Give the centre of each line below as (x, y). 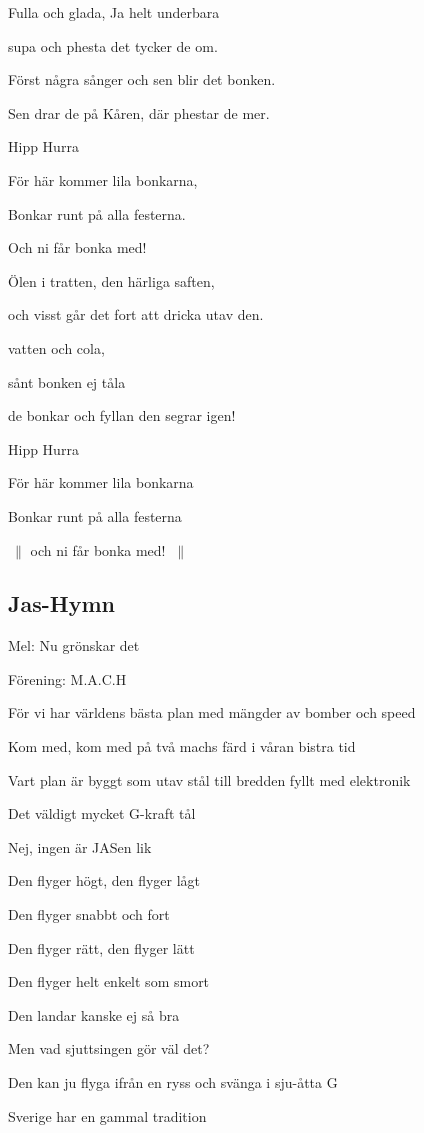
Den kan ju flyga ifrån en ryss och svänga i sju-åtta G (173, 1082)
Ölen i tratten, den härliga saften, (111, 280)
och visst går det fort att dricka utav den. (136, 314)
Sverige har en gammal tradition (107, 1115)
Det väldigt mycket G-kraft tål (102, 813)
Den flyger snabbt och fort (89, 914)
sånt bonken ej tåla (67, 381)
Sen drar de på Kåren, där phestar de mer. (139, 112)
